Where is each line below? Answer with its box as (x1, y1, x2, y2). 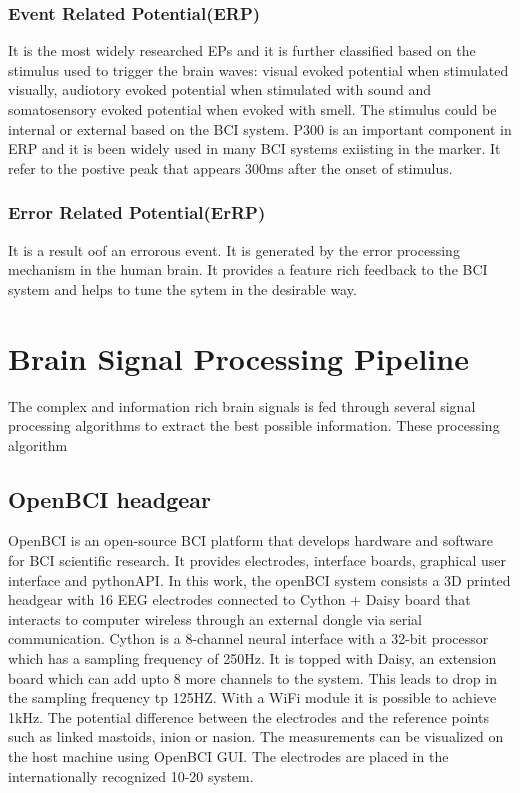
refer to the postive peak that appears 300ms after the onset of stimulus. (8, 157, 453, 178)
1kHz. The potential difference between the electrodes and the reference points (8, 706, 489, 727)
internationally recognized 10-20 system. (8, 765, 254, 786)
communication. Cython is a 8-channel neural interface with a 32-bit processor (8, 628, 489, 649)
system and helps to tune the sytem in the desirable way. (8, 278, 357, 299)
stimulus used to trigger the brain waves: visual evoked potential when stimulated (8, 59, 509, 80)
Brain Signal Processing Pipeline (8, 337, 469, 378)
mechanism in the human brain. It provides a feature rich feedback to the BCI (8, 259, 488, 280)
